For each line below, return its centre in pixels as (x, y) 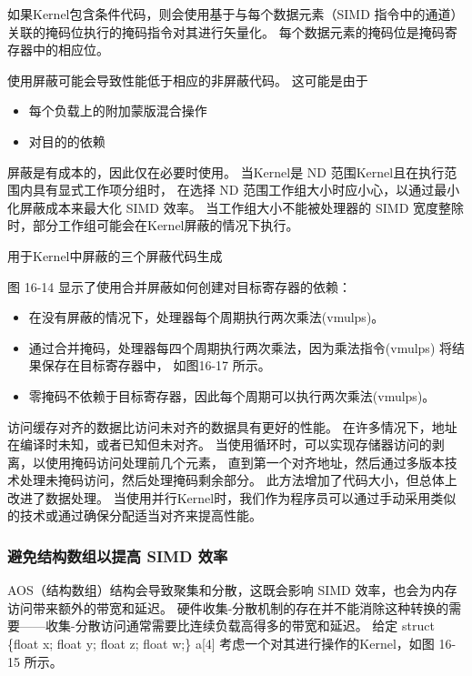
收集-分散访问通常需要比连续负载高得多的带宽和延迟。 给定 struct (240, 626)
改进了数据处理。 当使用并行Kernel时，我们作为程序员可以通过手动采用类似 (232, 497)
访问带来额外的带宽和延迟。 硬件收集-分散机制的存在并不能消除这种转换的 (228, 607)
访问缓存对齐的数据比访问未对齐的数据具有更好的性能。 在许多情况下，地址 (232, 426)
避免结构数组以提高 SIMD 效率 (118, 555)
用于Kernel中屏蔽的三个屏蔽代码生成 (115, 255)
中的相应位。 (70, 50)
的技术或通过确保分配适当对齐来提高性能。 (135, 515)
